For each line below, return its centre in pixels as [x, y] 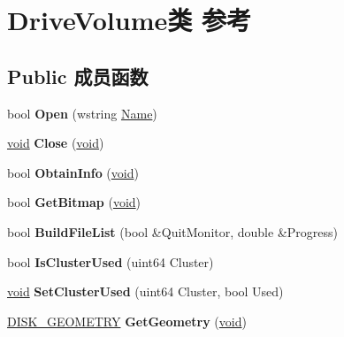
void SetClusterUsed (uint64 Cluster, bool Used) [145, 291]
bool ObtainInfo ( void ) [73, 172]
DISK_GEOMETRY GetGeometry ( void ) [127, 321]
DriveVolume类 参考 [129, 20]
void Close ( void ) [56, 143]
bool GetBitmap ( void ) [74, 202]
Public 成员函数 [78, 76]
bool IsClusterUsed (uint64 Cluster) [111, 261]
